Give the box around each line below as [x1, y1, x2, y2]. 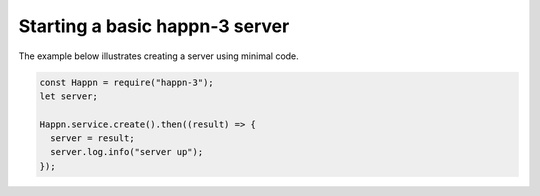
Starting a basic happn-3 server [18, 15, 290, 37]
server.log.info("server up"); [50, 146, 204, 158]
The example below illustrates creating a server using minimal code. [18, 50, 299, 62]
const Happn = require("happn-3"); [39, 76, 214, 88]
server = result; [50, 133, 135, 144]
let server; [39, 90, 99, 102]
